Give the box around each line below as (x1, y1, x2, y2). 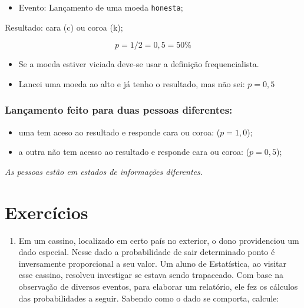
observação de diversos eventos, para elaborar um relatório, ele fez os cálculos (18, 280, 298, 292)
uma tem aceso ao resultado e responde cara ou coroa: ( (18, 125, 220, 138)
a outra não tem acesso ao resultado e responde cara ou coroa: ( (18, 145, 250, 158)
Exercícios (5, 200, 88, 224)
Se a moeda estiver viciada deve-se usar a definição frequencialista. (18, 58, 259, 70)
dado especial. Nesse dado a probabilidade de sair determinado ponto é (18, 246, 275, 258)
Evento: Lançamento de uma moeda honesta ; (18, 1, 183, 13)
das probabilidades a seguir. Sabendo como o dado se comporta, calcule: (18, 292, 279, 304)
